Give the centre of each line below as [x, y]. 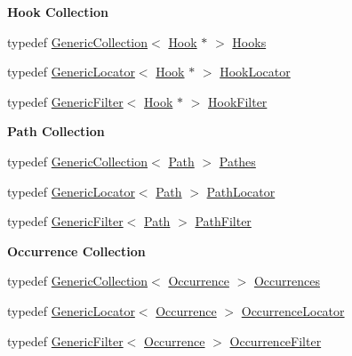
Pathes [237, 161]
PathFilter [223, 221]
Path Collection [56, 131]
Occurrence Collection [76, 251]
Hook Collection [58, 12]
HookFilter [237, 101]
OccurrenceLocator [293, 310]
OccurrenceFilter [276, 340]
